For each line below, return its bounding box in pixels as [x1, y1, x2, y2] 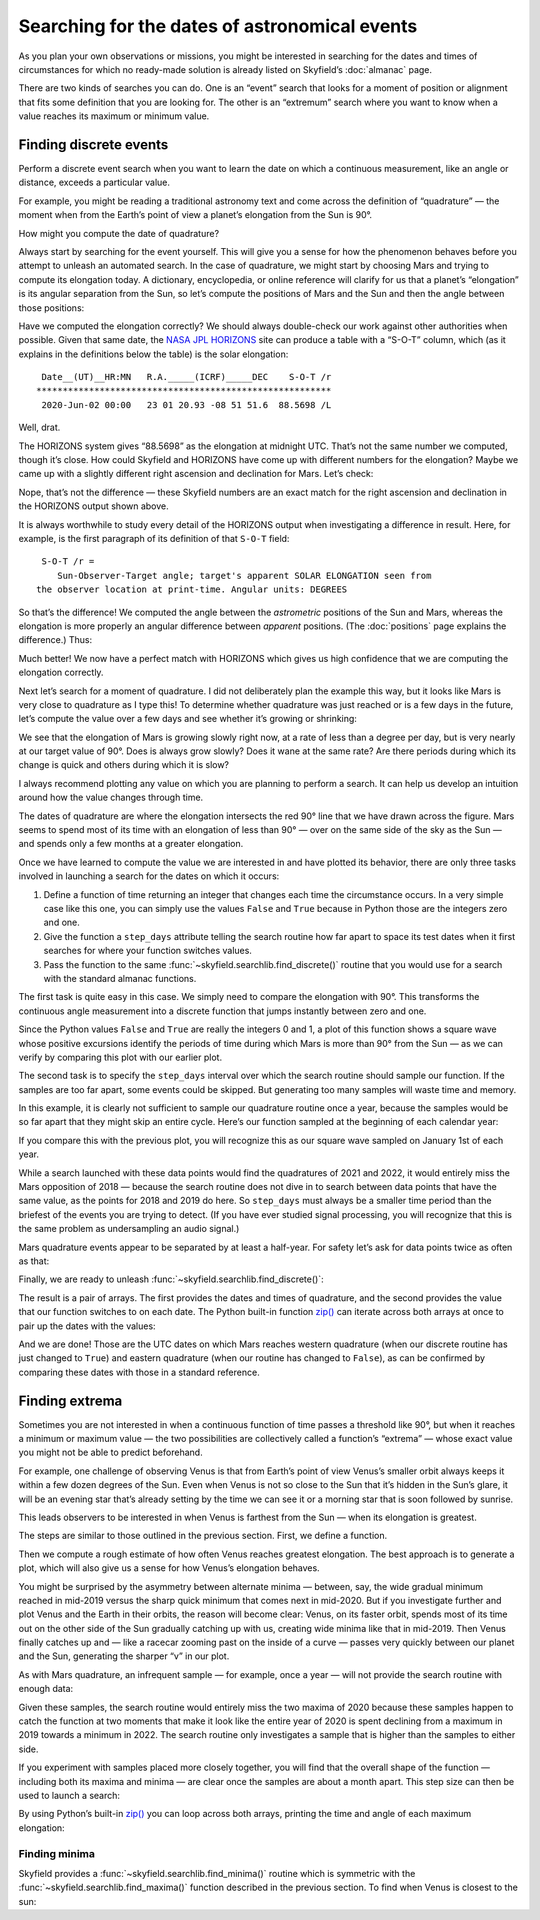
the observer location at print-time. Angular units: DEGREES [36, 584, 348, 595]
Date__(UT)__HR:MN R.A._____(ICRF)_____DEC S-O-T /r [41, 371, 332, 383]
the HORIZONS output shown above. [18, 500, 169, 512]
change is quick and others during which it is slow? [18, 759, 230, 771]
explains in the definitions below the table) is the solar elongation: [18, 348, 289, 360]
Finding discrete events [18, 136, 169, 153]
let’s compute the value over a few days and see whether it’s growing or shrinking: [18, 713, 357, 725]
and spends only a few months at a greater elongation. [18, 838, 244, 850]
